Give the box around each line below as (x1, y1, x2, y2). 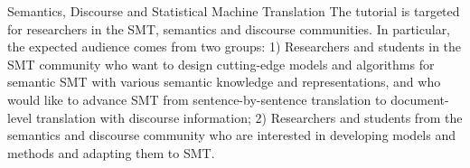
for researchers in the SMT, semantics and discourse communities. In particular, (7, 19, 451, 38)
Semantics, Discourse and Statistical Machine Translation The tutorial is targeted (7, 2, 460, 20)
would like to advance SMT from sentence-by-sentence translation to (7, 89, 387, 108)
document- (390, 89, 449, 108)
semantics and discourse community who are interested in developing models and (7, 126, 456, 145)
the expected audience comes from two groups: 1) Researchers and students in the (7, 37, 462, 56)
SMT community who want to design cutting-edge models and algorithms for (7, 54, 435, 73)
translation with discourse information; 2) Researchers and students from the (35, 107, 463, 126)
